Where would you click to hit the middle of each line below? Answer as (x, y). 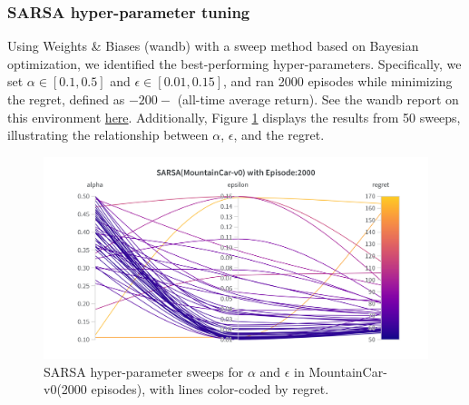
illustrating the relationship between (108, 135)
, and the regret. (279, 135)
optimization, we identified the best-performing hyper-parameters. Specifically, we (234, 63)
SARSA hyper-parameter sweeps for (144, 371)
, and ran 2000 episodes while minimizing (338, 81)
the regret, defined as (66, 99)
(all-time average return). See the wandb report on (318, 99)
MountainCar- (348, 371)
